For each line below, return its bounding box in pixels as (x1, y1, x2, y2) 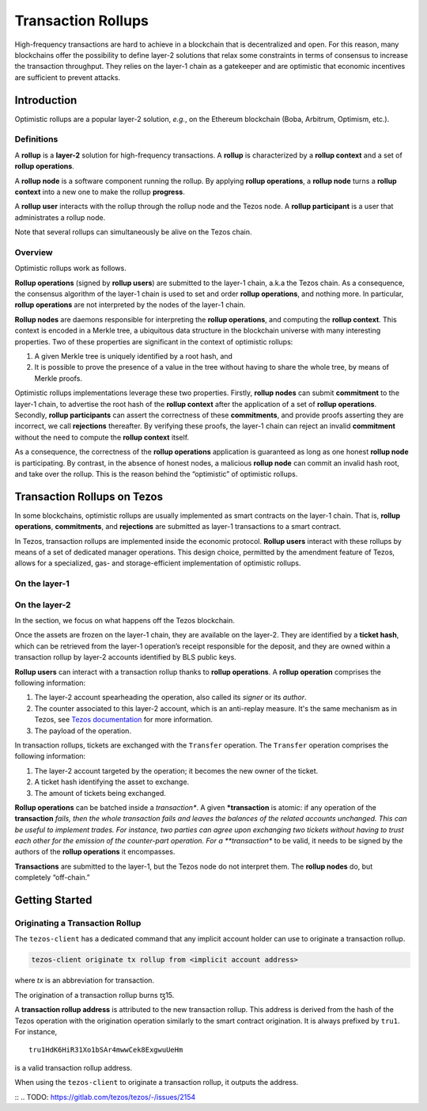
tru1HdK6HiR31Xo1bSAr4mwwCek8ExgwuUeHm (28, 1045, 183, 1055)
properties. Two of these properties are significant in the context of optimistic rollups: (14, 337, 293, 346)
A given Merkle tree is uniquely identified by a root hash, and (34, 351, 233, 360)
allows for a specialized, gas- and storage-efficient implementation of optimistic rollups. (14, 558, 301, 568)
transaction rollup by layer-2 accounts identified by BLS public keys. (14, 653, 236, 662)
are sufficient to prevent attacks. (14, 72, 121, 82)
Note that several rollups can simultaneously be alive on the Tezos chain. (14, 227, 252, 237)
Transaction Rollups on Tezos (14, 489, 164, 503)
